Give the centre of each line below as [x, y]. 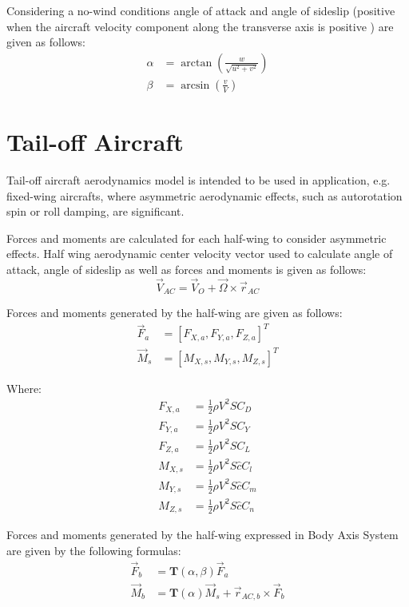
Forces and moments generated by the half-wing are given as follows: [175, 313]
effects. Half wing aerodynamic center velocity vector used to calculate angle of [200, 254]
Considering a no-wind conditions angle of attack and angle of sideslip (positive [201, 10]
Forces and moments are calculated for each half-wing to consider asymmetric [197, 238]
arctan [197, 63]
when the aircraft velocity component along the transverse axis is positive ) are [200, 26]
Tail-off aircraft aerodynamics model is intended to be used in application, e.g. [199, 179]
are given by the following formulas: [94, 550]
